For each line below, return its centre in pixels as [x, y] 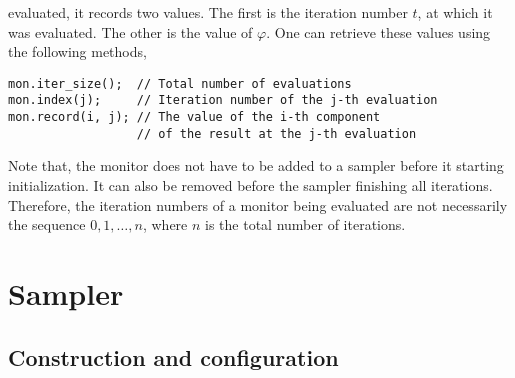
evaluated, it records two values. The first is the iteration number [208, 12]
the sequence [47, 224]
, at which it [455, 12]
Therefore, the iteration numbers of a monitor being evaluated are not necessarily [258, 204]
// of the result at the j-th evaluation [276, 133]
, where [165, 224]
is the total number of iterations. [305, 224]
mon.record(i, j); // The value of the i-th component [194, 117]
